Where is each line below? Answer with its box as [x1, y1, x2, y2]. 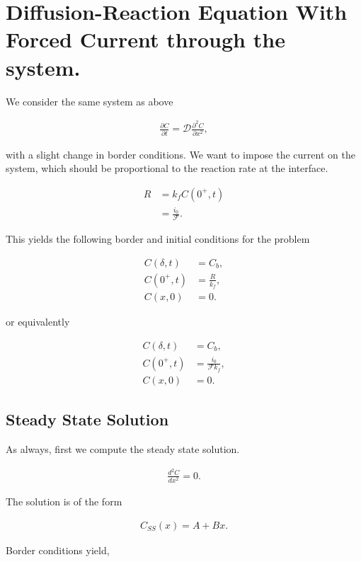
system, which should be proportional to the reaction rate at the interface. [6, 161, 328, 176]
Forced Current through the [6, 25, 285, 54]
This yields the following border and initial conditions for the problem [6, 231, 310, 246]
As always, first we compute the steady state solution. [6, 442, 240, 457]
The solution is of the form [6, 493, 122, 508]
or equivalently [6, 314, 70, 329]
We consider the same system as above [6, 93, 173, 108]
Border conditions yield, [6, 542, 110, 557]
